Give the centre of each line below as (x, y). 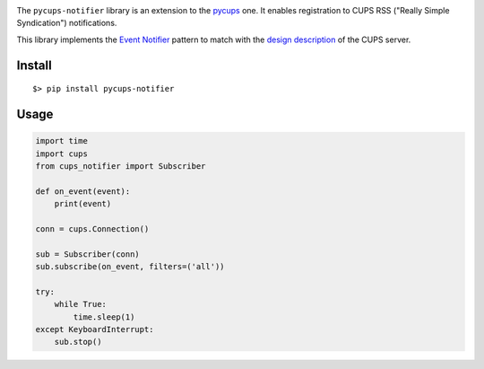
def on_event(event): (83, 191)
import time (62, 141)
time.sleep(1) (104, 317)
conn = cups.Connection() (92, 228)
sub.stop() (78, 342)
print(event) (83, 204)
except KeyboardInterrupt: (95, 329)
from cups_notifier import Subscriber (121, 166)
